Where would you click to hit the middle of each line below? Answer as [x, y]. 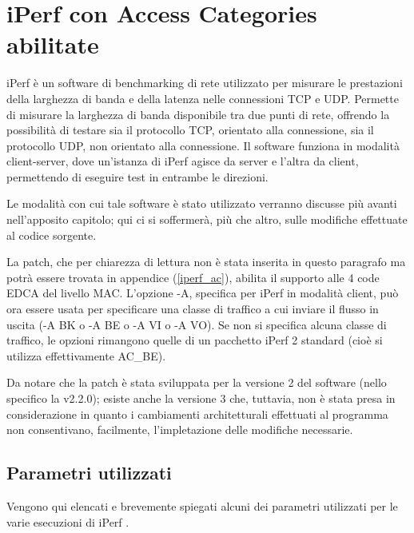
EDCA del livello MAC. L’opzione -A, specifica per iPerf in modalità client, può [203, 293]
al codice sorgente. [52, 235]
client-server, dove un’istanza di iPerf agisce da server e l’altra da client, [183, 161]
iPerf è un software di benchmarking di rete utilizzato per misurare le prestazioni [205, 83]
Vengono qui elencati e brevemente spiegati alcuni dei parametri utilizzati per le [202, 505]
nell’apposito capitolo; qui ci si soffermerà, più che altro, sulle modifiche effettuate [207, 219]
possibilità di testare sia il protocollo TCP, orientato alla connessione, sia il [190, 130]
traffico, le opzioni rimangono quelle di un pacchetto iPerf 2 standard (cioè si [195, 340]
